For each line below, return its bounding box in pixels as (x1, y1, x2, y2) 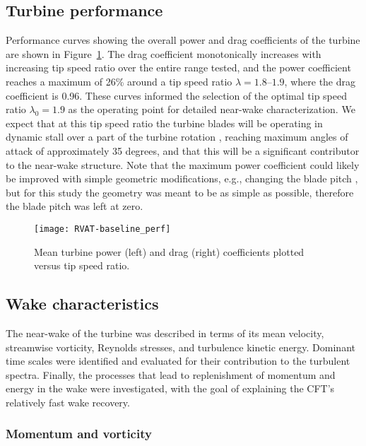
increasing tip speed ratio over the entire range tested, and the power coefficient (6, 60, 351, 75)
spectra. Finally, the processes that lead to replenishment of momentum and (6, 367, 336, 382)
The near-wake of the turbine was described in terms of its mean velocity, (6, 325, 324, 340)
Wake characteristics (6, 293, 159, 315)
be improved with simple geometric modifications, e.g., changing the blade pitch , (6, 171, 358, 186)
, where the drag (284, 74, 356, 88)
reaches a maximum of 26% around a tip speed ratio (6, 74, 232, 88)
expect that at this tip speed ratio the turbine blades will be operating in (6, 115, 323, 130)
